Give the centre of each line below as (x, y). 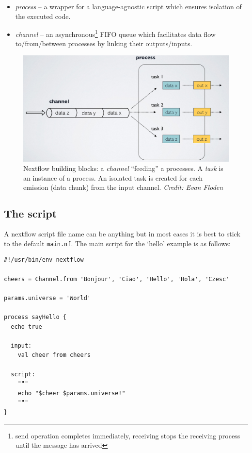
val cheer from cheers (54, 355)
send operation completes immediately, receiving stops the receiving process (128, 435)
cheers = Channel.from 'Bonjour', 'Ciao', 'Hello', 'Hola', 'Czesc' (117, 279)
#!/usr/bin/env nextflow (44, 260)
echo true (26, 327)
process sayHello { (35, 317)
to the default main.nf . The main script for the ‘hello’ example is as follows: (117, 243)
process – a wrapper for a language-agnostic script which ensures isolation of (128, 6)
